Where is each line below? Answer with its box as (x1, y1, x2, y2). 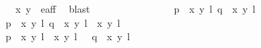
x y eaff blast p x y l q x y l (15, 1, 255, 16)
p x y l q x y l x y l (5, 15, 121, 30)
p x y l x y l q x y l (5, 29, 130, 44)
